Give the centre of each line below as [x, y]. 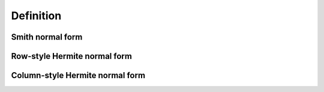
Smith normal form [47, 37]
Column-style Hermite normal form [78, 75]
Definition [36, 16]
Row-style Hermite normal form [71, 56]
